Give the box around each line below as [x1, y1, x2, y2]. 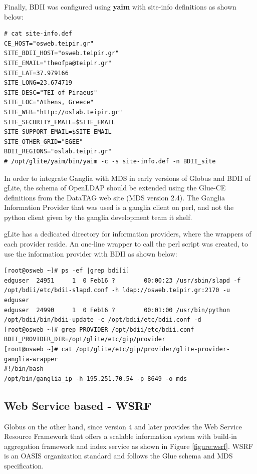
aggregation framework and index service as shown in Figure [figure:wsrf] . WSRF [4, 440, 253, 451]
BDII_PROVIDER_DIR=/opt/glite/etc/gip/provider [4, 336, 166, 343]
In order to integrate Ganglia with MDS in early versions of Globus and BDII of [4, 172, 251, 183]
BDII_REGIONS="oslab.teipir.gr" [4, 148, 112, 155]
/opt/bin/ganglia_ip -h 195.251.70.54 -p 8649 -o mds [4, 375, 187, 382]
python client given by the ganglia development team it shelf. [4, 211, 192, 222]
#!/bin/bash [4, 365, 44, 373]
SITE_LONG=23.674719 [4, 79, 73, 87]
